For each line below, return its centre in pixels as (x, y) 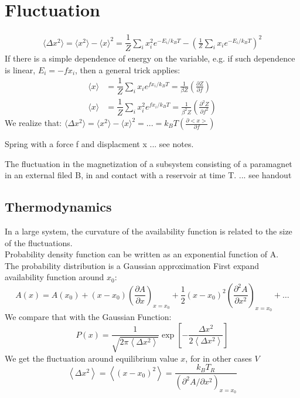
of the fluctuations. (39, 242)
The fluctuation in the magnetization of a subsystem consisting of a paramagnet (149, 163)
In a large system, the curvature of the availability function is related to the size (149, 231)
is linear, (20, 69)
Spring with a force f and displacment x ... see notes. (99, 144)
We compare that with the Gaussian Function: (88, 317)
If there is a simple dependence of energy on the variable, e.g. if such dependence (150, 58)
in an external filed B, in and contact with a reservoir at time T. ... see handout (148, 175)
